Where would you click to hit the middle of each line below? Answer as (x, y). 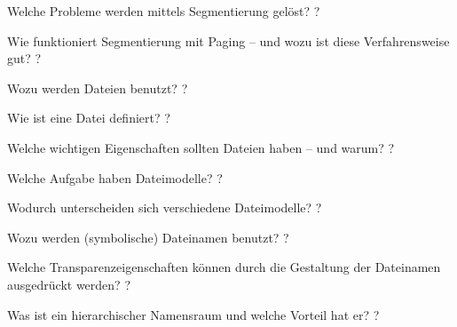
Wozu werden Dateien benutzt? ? (98, 88)
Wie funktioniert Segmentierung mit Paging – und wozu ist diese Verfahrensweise (228, 40)
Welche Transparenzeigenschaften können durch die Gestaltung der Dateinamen (224, 267)
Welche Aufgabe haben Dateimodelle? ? (115, 177)
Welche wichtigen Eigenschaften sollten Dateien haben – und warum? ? (201, 147)
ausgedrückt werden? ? (69, 284)
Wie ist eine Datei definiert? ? (89, 118)
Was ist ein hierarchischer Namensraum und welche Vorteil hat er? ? (193, 314)
